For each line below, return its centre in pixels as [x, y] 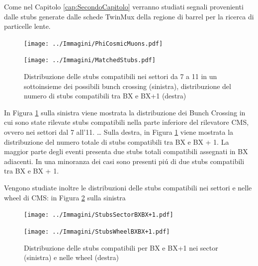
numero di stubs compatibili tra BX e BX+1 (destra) [105, 96]
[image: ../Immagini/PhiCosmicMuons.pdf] [93, 44]
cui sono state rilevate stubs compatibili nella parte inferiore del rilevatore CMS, [127, 122]
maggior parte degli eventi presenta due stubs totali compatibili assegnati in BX [126, 151]
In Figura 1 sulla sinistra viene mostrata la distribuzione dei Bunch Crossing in [125, 112]
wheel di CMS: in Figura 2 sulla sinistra [65, 197]
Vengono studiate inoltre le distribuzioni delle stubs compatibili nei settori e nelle [128, 188]
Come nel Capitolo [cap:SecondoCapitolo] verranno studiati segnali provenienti [124, 6]
